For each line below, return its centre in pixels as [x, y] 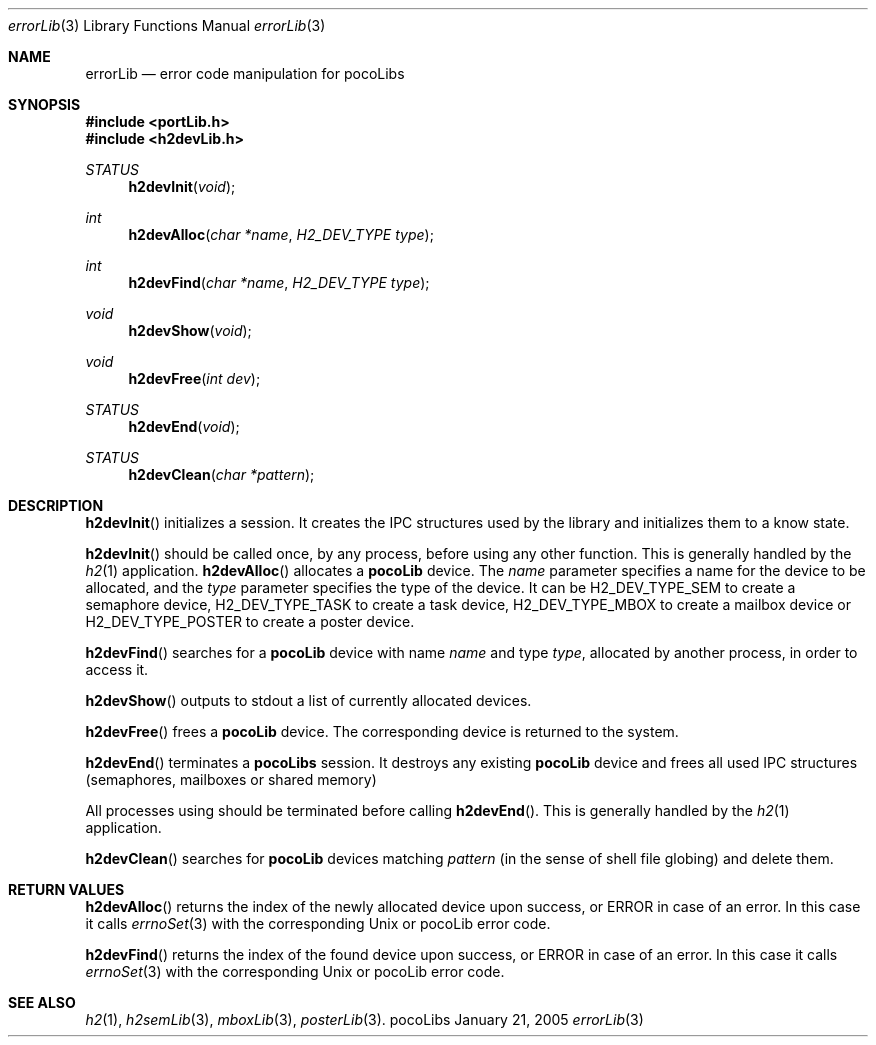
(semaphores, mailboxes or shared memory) [231, 779]
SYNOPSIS [44, 104]
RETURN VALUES [66, 889]
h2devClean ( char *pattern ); [221, 474]
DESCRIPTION [56, 505]
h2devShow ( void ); [190, 330]
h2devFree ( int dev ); [194, 378]
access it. [117, 669]
